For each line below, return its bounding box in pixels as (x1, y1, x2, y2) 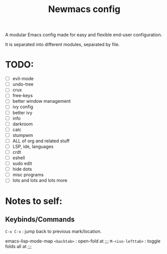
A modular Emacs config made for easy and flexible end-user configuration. (5, 32, 162, 38)
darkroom (12, 121, 33, 127)
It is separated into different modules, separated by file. (5, 42, 120, 48)
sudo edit (12, 160, 33, 166)
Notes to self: (5, 195, 63, 206)
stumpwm (12, 132, 34, 138)
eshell (12, 155, 25, 161)
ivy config (12, 104, 34, 110)
